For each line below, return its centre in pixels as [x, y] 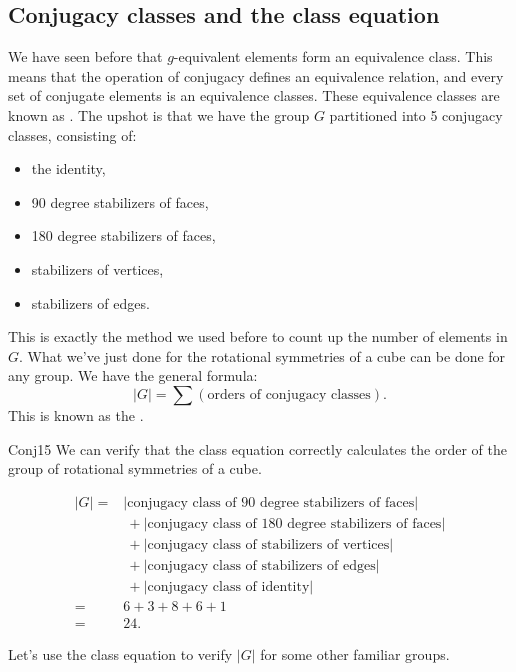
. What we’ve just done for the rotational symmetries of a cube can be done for [262, 355]
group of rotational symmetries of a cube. [135, 468]
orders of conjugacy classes [289, 394]
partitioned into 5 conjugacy [416, 114]
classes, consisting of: [72, 134]
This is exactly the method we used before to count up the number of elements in [258, 336]
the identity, [68, 168]
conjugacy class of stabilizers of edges [261, 565]
